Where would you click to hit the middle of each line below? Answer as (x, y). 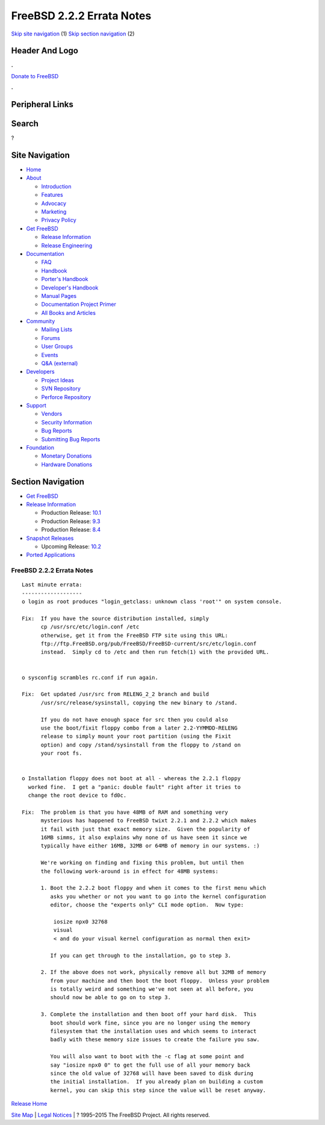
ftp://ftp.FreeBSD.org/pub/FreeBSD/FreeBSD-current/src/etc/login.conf (149, 644)
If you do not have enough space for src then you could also (134, 720)
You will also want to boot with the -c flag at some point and (147, 1057)
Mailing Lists (57, 330)
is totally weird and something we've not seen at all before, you (152, 989)
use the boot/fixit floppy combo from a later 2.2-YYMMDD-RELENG (139, 728)
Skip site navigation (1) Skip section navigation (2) (73, 34)
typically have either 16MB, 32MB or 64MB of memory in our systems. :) (150, 846)
